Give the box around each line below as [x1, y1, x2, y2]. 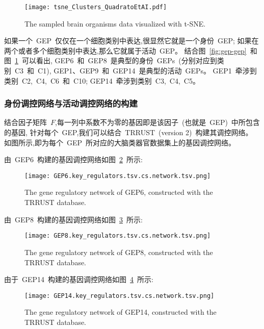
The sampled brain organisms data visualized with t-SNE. [24, 18, 206, 29]
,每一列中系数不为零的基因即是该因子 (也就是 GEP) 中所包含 [55, 117, 260, 128]
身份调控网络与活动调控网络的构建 [4, 97, 138, 110]
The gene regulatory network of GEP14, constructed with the [24, 307, 217, 317]
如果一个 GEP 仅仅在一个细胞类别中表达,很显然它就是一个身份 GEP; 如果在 [4, 35, 259, 46]
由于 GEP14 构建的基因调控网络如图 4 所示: [4, 274, 153, 285]
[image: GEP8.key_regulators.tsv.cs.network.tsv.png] [24, 232, 211, 240]
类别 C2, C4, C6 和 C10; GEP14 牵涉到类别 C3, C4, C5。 [4, 75, 200, 86]
